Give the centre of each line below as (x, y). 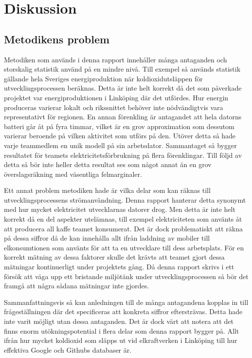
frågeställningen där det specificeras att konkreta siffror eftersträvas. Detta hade (123, 311)
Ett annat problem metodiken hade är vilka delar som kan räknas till (107, 190)
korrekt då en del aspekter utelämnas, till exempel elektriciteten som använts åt (123, 219)
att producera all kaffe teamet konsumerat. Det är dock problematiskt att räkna (123, 228)
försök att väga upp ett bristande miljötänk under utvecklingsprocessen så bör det (126, 276)
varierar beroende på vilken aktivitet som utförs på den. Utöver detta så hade (120, 136)
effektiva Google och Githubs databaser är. (68, 349)
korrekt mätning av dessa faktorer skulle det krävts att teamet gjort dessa (114, 257)
